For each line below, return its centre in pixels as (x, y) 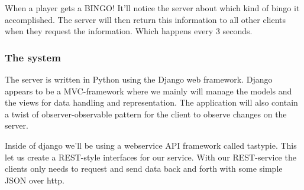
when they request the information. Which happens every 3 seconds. (129, 31)
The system (33, 57)
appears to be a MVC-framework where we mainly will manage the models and (148, 91)
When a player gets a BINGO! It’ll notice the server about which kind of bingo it (152, 8)
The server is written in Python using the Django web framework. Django (139, 79)
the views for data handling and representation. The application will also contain (151, 102)
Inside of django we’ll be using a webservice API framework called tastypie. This (151, 145)
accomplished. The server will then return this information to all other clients (145, 19)
